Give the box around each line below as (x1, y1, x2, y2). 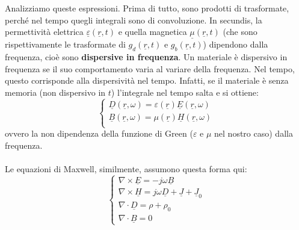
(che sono (223, 25, 257, 38)
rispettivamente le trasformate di (5, 38, 126, 51)
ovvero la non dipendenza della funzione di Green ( (5, 127, 193, 140)
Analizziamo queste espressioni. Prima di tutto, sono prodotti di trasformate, (5, 2, 289, 14)
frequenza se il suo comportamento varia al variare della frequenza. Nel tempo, (5, 62, 295, 75)
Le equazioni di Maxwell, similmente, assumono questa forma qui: (5, 162, 247, 175)
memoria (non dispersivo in (5, 85, 106, 98)
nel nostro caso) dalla (214, 127, 293, 140)
